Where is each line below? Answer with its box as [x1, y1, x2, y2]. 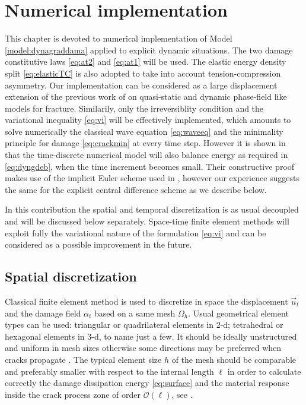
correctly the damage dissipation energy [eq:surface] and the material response [5, 376, 289, 389]
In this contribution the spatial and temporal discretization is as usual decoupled [5, 203, 299, 216]
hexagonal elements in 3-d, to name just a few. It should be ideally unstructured [5, 330, 297, 342]
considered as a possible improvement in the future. [5, 238, 192, 251]
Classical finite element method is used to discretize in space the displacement [5, 295, 288, 308]
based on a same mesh [94, 306, 176, 319]
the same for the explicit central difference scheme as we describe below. [5, 183, 267, 195]
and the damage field [5, 306, 81, 319]
